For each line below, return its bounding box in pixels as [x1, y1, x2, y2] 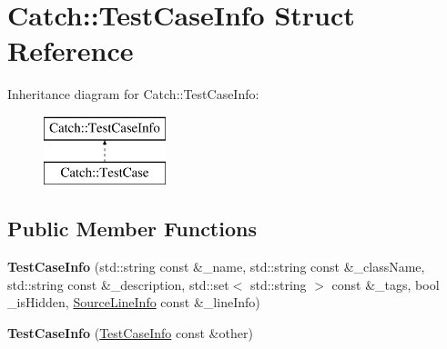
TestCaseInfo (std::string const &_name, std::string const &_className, [7, 257, 425, 276]
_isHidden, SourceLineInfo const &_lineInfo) [7, 293, 260, 312]
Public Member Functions [7, 214, 257, 243]
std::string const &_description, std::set [7, 274, 229, 294]
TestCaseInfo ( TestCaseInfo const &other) [7, 324, 253, 343]
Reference [7, 32, 134, 69]
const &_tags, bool [331, 274, 440, 294]
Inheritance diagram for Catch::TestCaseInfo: [7, 85, 259, 104]
